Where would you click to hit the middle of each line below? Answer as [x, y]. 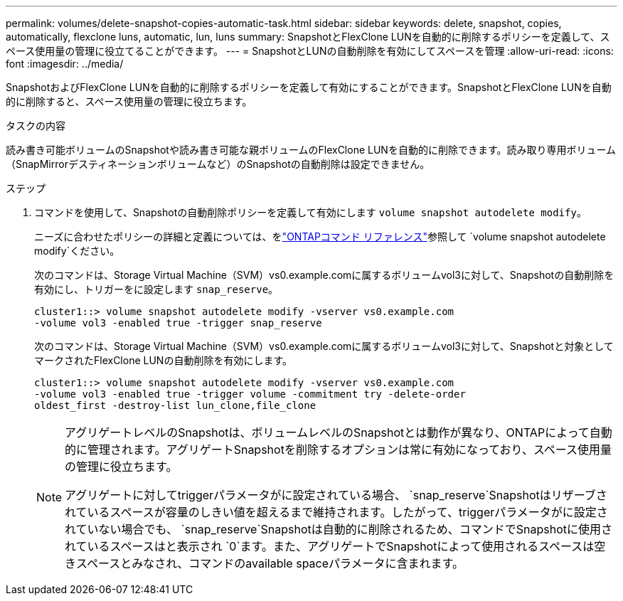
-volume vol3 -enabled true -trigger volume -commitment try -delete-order [250, 394]
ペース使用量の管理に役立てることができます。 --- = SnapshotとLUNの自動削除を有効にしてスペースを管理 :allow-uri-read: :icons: [310, 51]
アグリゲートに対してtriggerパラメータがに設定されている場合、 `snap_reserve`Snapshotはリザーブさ [336, 495]
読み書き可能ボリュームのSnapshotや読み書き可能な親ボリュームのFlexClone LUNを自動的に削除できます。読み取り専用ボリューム [311, 150]
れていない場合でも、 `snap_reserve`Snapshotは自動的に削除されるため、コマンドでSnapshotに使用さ [339, 529]
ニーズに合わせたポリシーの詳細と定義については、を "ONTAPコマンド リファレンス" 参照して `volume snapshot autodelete [320, 236]
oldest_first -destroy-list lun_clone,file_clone [175, 405]
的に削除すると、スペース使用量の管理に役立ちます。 [129, 101]
